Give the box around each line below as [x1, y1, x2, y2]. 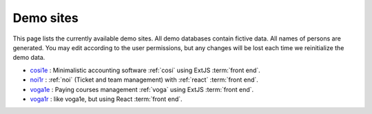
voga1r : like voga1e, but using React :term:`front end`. [30, 95, 183, 103]
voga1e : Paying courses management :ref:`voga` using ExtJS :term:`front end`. [30, 85, 254, 93]
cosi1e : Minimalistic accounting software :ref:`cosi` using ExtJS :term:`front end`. [30, 66, 261, 74]
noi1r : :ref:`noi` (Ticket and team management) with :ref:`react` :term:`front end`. [30, 76, 258, 84]
